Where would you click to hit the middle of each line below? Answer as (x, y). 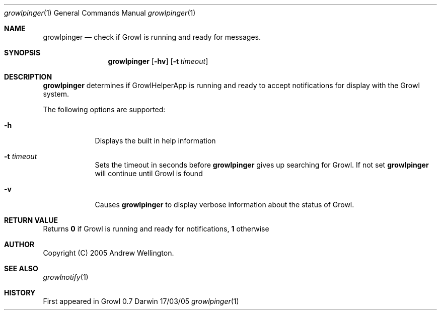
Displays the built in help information (155, 141)
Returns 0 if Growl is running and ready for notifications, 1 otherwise (156, 229)
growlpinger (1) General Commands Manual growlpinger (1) (100, 13)
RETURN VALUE (31, 220)
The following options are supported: (104, 109)
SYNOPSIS (22, 53)
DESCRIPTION (28, 77)
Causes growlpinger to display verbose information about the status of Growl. (225, 205)
